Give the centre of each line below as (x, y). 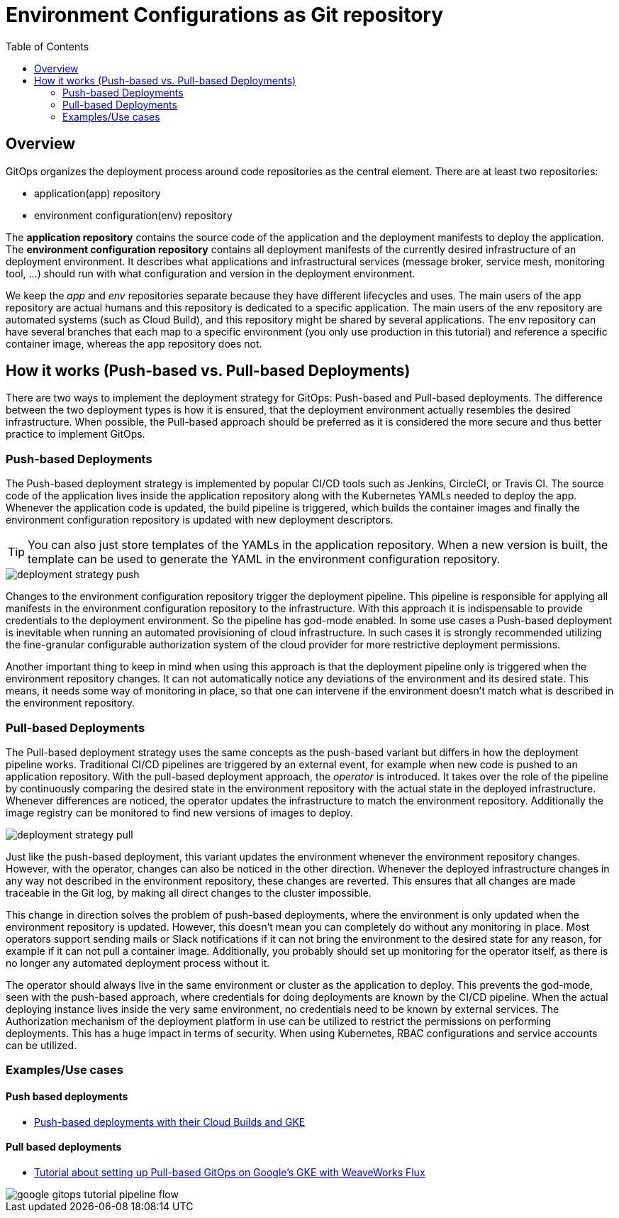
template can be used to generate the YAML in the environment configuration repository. (264, 559)
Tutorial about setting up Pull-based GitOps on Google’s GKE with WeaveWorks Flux (230, 1172)
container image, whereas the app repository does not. (134, 343)
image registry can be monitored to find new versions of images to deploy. (179, 812)
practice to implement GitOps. (76, 434)
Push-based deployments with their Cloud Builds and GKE (170, 1122)
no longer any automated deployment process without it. (138, 963)
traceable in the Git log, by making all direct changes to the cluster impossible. (189, 892)
